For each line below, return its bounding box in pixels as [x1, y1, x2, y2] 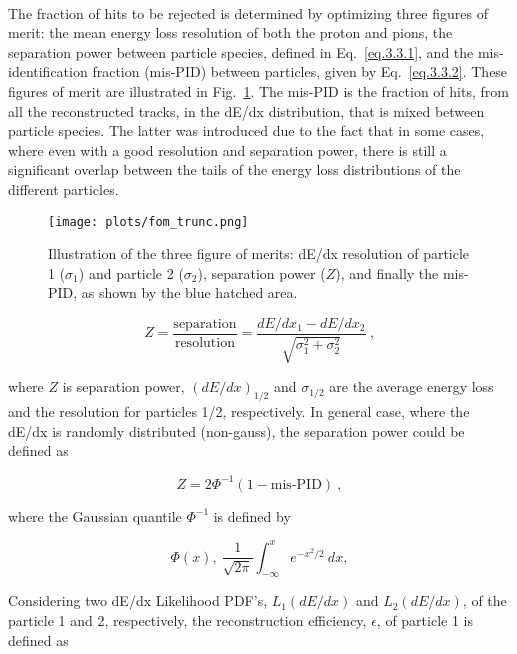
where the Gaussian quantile [8, 505, 182, 526]
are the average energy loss [329, 376, 494, 397]
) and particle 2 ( [78, 262, 184, 283]
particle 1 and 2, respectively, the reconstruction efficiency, [8, 609, 367, 630]
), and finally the [335, 262, 439, 283]
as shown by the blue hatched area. [81, 282, 298, 303]
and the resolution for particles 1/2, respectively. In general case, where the [8, 401, 470, 422]
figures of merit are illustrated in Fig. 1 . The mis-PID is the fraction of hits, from [8, 80, 509, 101]
